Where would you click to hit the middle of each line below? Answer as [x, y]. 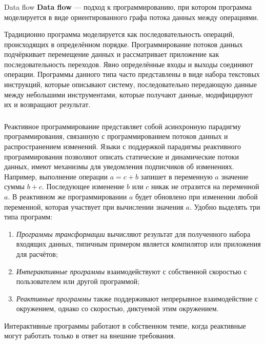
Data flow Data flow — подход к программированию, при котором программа [128, 6]
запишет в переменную [177, 176]
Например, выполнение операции [56, 176]
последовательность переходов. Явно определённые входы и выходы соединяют [129, 64]
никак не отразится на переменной [205, 186]
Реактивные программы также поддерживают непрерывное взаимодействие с [137, 298]
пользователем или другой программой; [78, 281]
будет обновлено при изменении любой [197, 196]
